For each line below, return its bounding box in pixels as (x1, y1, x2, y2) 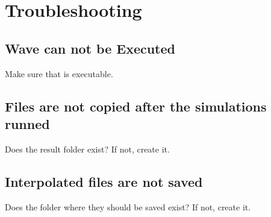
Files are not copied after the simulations (5, 96, 267, 115)
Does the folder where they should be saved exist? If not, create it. (5, 200, 251, 213)
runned (5, 114, 50, 133)
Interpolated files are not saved (5, 172, 203, 190)
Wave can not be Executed (5, 39, 175, 57)
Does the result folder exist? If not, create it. (5, 142, 170, 155)
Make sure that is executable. (5, 67, 113, 80)
